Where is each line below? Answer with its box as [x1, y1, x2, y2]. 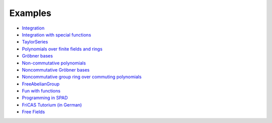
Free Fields [22, 109, 45, 115]
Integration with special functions [22, 31, 92, 37]
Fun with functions [22, 88, 60, 94]
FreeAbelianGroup [22, 80, 60, 87]
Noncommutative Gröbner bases [22, 66, 90, 72]
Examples [9, 7, 51, 18]
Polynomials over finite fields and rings [22, 45, 103, 52]
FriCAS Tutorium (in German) [22, 101, 82, 107]
